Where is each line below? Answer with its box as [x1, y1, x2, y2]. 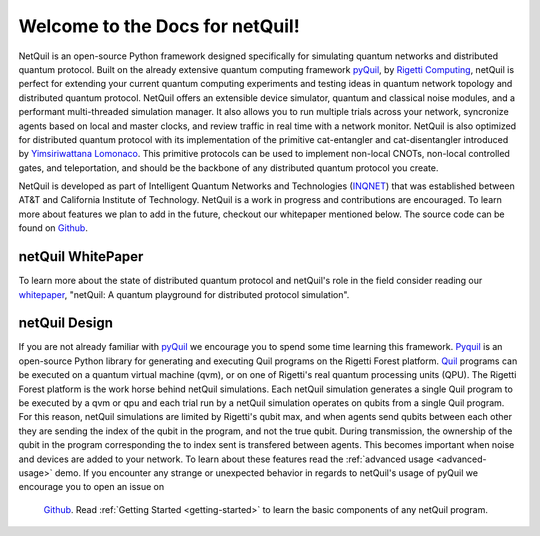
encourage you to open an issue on [18, 481, 165, 493]
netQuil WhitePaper [18, 248, 144, 265]
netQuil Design [18, 315, 114, 332]
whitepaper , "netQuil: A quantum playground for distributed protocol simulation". [18, 288, 350, 300]
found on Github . [18, 222, 89, 234]
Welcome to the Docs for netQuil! [18, 15, 300, 37]
